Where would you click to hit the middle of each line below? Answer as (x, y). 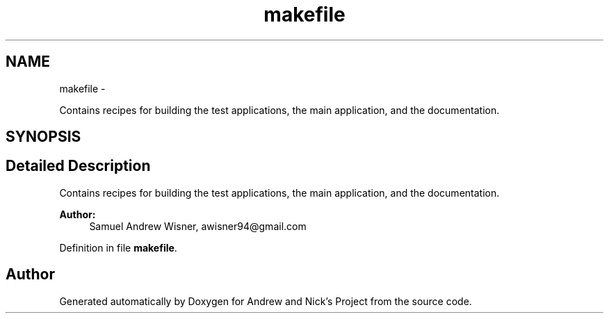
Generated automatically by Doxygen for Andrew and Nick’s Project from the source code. (266, 301)
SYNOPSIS (43, 137)
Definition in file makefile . (118, 247)
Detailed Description (78, 166)
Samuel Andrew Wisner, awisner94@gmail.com (198, 226)
